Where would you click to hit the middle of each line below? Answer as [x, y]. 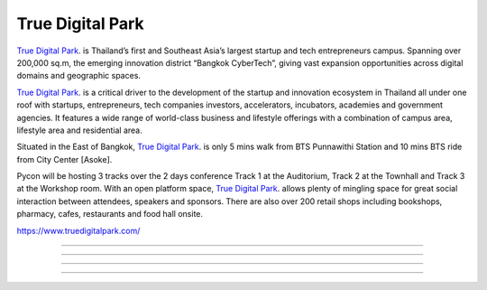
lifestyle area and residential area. [80, 130]
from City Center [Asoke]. [64, 159]
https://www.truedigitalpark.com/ [78, 230]
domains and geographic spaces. [79, 76]
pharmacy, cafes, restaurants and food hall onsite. [110, 214]
